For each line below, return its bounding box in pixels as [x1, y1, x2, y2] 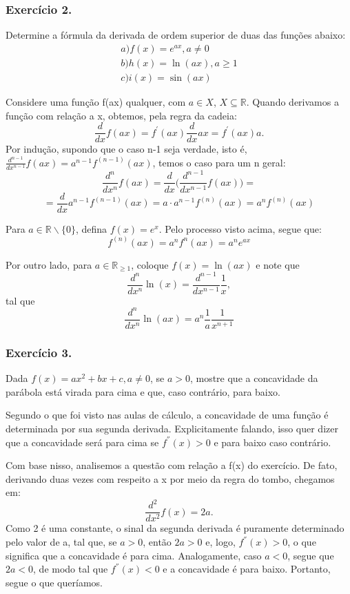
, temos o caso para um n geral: [152, 155, 286, 169]
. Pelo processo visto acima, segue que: [158, 221, 322, 236]
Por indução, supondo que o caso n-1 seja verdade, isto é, [6, 142, 247, 156]
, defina [75, 221, 107, 236]
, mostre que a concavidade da [189, 371, 318, 385]
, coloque [131, 257, 169, 271]
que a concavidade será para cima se [6, 434, 159, 449]
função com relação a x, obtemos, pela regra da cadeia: [6, 108, 237, 122]
